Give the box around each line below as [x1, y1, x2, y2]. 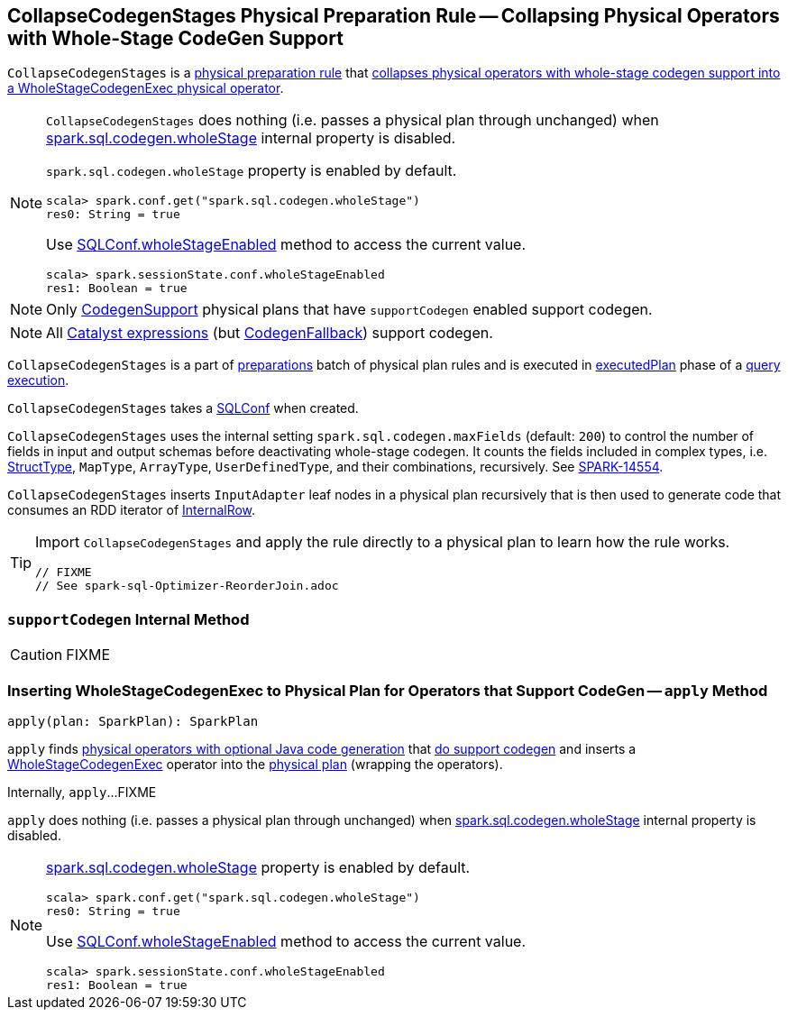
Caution [10, 646, 63, 664]
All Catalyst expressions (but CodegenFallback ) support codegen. [46, 324, 493, 343]
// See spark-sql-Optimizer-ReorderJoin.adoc [35, 579, 339, 593]
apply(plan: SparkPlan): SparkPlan [7, 713, 259, 728]
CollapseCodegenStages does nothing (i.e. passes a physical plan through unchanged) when [46, 111, 659, 130]
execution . [7, 372, 69, 389]
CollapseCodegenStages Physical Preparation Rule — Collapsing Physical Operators [7, 5, 780, 27]
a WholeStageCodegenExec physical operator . [7, 80, 284, 96]
